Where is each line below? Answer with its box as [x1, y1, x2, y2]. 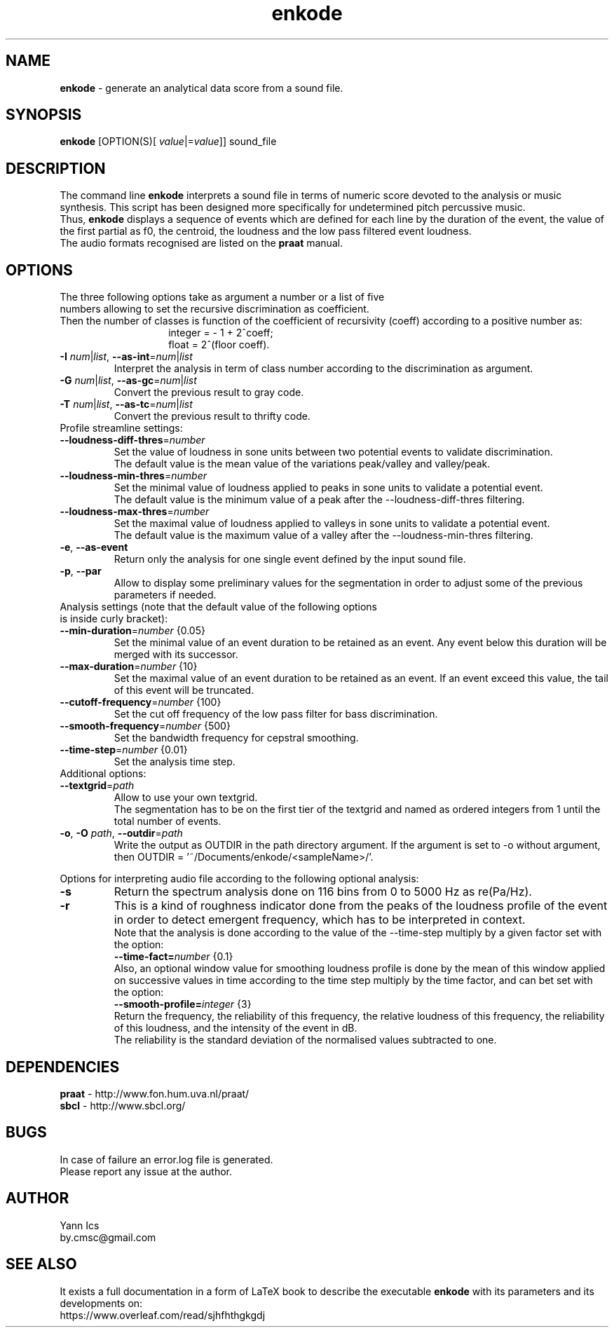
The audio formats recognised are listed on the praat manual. [60, 237, 343, 249]
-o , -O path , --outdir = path [60, 827, 183, 840]
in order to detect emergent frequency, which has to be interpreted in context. [114, 912, 526, 927]
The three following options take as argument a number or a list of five [60, 291, 385, 303]
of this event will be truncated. [114, 684, 254, 697]
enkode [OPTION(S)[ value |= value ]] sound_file [60, 135, 277, 148]
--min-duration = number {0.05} [60, 624, 205, 637]
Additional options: [60, 767, 146, 780]
